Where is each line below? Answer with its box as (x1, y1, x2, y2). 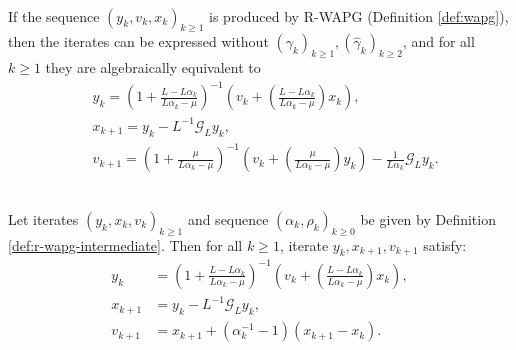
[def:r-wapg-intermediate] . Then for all (8, 234, 243, 255)
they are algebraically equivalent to (45, 57, 261, 78)
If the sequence (8, 5, 100, 26)
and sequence (187, 208, 269, 229)
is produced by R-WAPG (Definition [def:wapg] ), (209, 5, 509, 26)
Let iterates (8, 208, 79, 229)
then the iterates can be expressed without (8, 31, 269, 52)
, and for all (402, 31, 475, 52)
